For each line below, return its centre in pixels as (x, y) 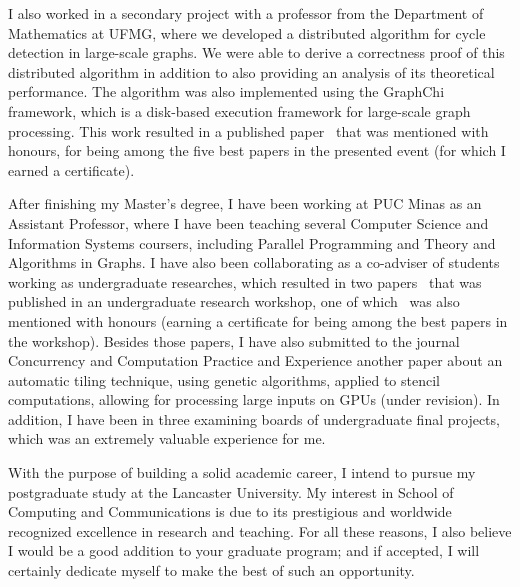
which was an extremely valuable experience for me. (167, 438)
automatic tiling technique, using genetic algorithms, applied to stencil (224, 379)
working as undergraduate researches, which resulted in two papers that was (245, 281)
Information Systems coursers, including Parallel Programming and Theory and (252, 242)
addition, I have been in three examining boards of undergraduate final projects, (254, 418)
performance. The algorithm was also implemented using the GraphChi (226, 91)
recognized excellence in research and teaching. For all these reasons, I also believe (260, 530)
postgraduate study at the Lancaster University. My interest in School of (231, 491)
